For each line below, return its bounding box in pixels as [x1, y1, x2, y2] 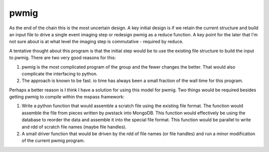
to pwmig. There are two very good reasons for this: [9, 55, 117, 61]
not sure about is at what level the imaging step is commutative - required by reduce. [9, 39, 184, 45]
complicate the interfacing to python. [21, 71, 98, 76]
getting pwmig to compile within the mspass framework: [9, 94, 125, 100]
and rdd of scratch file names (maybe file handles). [21, 124, 127, 130]
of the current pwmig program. [21, 138, 85, 144]
